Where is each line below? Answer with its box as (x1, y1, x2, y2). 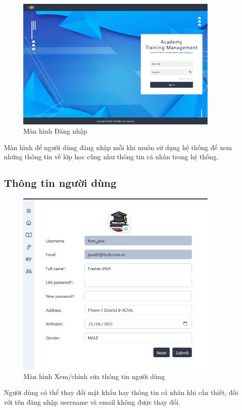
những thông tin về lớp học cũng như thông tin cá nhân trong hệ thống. (4, 152, 219, 162)
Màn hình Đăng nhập (23, 126, 87, 136)
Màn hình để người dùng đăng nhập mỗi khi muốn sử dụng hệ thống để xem (4, 142, 232, 152)
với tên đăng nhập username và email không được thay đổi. (4, 396, 180, 407)
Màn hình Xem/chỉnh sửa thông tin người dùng (23, 371, 165, 381)
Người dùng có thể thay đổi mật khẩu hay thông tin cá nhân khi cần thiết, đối (4, 387, 238, 397)
